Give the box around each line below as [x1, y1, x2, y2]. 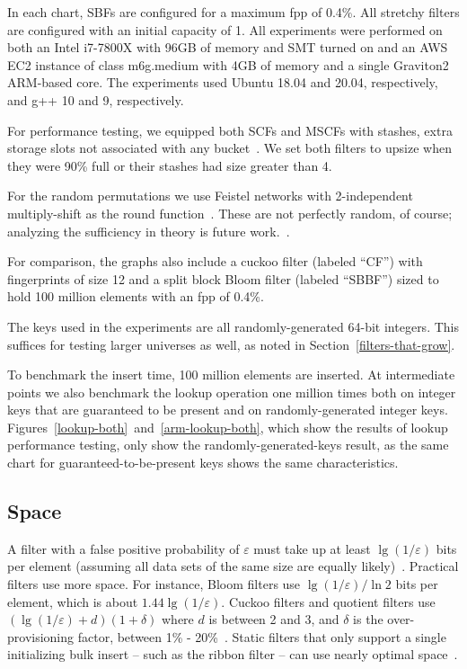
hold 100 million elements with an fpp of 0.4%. [7, 287, 264, 306]
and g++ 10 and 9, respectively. [7, 90, 184, 109]
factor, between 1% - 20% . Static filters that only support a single [77, 627, 446, 646]
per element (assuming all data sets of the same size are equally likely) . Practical [7, 557, 459, 575]
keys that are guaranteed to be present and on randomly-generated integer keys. [7, 400, 448, 419]
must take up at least [253, 539, 371, 557]
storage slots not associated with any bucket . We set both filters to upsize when [7, 138, 452, 157]
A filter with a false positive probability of [7, 539, 240, 557]
